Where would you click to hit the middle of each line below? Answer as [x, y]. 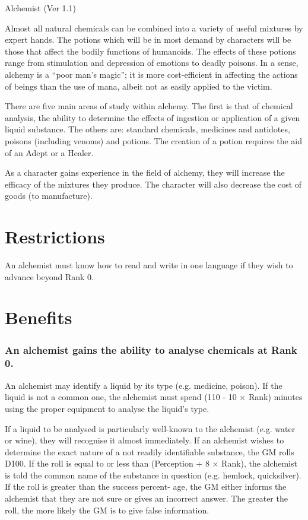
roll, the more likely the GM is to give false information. [107, 510]
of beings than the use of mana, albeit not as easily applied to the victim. [139, 86]
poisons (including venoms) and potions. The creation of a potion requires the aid [154, 140]
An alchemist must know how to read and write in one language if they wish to [149, 265]
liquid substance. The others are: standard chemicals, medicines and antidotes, [147, 129]
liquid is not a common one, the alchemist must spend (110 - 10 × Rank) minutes [154, 397]
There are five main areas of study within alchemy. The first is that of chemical [149, 106]
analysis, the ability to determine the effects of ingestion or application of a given [153, 117]
